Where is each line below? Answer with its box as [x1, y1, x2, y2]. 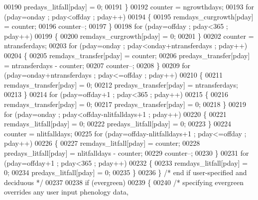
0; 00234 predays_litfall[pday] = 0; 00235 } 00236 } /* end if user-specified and [4, 167, 247, 178]
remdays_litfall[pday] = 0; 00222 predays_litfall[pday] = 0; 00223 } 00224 [4, 118, 232, 129]
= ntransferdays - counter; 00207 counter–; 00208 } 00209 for [4, 60, 191, 70]
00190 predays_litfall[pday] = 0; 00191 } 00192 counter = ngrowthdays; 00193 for [4, 1, 255, 11]
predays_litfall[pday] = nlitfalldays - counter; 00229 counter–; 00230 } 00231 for [4, 147, 249, 158]
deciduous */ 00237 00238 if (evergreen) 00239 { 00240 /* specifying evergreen [4, 177, 244, 187]
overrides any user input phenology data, [4, 187, 129, 197]
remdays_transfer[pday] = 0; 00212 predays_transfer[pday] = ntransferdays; [4, 79, 238, 90]
